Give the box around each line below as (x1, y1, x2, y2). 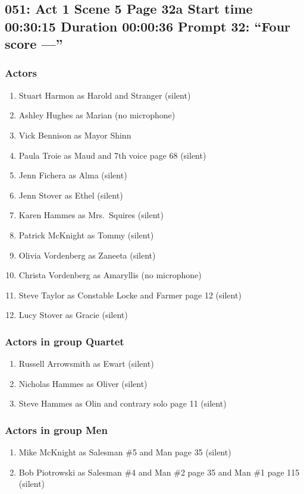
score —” (5, 34, 63, 53)
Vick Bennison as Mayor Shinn (18, 128, 131, 141)
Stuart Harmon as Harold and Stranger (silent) (18, 89, 191, 101)
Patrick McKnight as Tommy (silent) (18, 228, 154, 241)
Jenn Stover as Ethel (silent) (18, 188, 123, 201)
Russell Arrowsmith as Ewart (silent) (18, 357, 154, 370)
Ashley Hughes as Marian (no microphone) (18, 109, 175, 121)
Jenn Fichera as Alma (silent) (18, 169, 127, 181)
